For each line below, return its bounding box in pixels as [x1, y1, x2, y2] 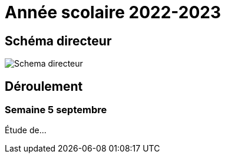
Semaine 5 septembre [5, 104, 107, 116]
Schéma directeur [5, 33, 112, 48]
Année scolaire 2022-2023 [5, 2, 221, 22]
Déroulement [5, 78, 83, 94]
